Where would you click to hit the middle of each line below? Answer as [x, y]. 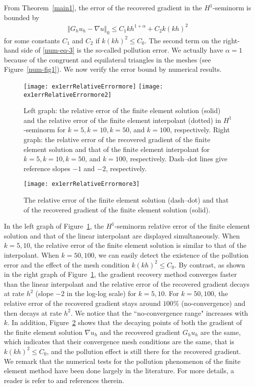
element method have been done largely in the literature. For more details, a [119, 371]
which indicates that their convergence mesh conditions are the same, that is [119, 342]
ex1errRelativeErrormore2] [68, 95]
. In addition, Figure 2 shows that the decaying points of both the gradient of [125, 322]
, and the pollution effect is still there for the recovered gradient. [144, 351]
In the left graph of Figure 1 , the [54, 226]
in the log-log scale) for [101, 293]
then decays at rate [33, 313]
